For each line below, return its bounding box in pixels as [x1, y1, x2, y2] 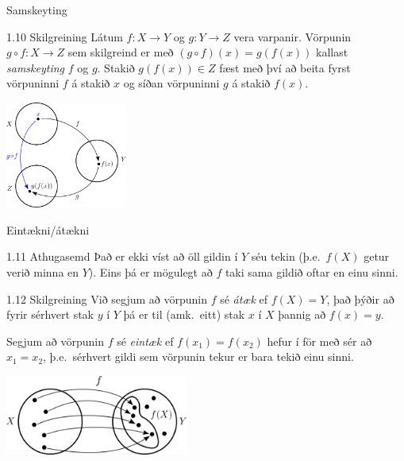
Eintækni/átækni [6, 221, 90, 238]
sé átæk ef [220, 290, 268, 307]
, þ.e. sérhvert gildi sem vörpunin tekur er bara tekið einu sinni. [43, 348, 354, 365]
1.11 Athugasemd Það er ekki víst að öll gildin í [6, 248, 238, 265]
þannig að [278, 306, 326, 323]
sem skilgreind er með [67, 44, 174, 60]
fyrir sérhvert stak [6, 306, 94, 323]
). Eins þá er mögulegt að [88, 264, 213, 281]
